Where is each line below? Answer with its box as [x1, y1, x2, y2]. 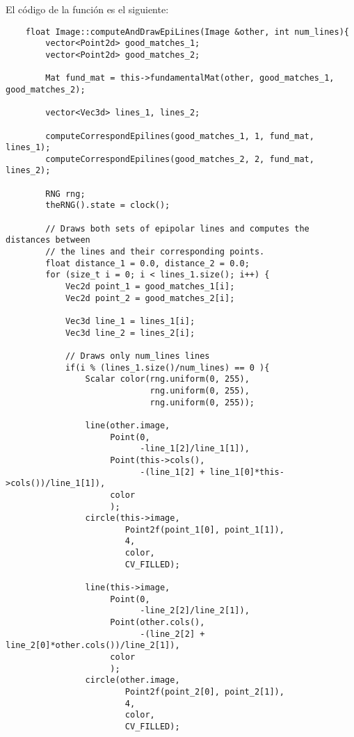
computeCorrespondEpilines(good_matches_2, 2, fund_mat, [45, 154, 314, 164]
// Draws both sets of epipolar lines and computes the [45, 223, 309, 234]
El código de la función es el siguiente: [6, 2, 169, 16]
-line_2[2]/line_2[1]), [140, 606, 250, 616]
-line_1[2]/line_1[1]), [140, 444, 250, 454]
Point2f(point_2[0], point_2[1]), [124, 687, 284, 697]
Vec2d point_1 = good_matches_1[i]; [65, 282, 235, 292]
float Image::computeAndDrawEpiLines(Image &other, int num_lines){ [25, 26, 349, 37]
